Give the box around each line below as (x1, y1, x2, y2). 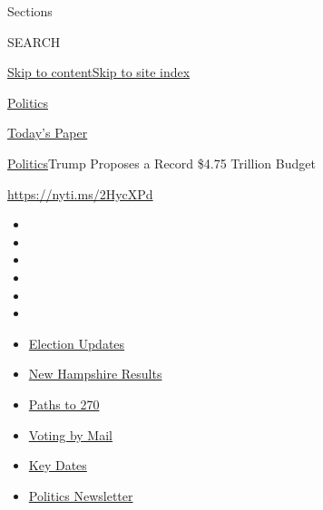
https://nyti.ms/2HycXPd (7, 184, 153, 203)
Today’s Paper (7, 123, 88, 142)
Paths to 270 (28, 394, 100, 413)
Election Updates (28, 333, 125, 352)
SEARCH (7, 32, 61, 51)
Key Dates (28, 456, 87, 475)
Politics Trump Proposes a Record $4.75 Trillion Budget (7, 153, 316, 172)
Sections (7, 2, 53, 20)
